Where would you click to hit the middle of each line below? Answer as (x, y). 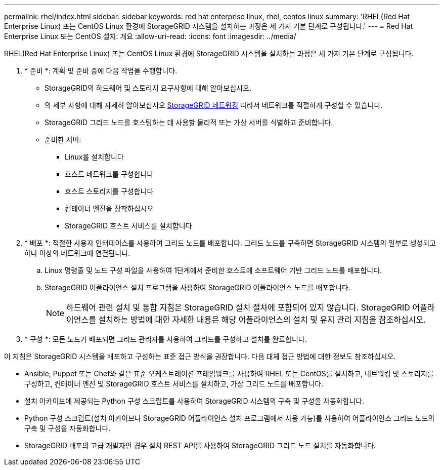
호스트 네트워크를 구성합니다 (109, 174)
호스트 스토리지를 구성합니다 (109, 191)
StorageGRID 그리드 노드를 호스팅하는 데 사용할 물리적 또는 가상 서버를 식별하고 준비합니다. (189, 122)
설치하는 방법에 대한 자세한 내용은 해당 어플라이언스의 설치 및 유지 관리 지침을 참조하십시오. (262, 320)
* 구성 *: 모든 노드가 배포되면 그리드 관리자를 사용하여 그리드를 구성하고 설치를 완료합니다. (166, 339)
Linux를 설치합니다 (94, 157)
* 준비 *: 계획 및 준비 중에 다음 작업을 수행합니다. (101, 71)
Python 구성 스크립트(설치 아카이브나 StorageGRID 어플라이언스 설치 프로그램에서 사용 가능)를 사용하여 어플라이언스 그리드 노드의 (230, 418)
